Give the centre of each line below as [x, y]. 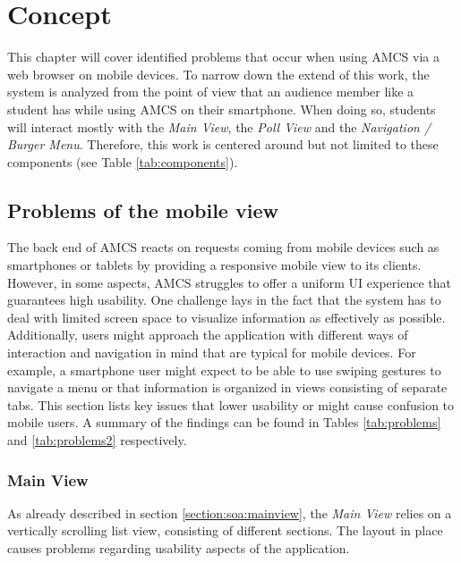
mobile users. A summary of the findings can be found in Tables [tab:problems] [224, 422]
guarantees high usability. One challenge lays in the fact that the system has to [224, 300]
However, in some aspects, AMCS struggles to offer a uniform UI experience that [229, 282]
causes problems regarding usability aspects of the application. [179, 548]
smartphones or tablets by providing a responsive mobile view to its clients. [214, 265]
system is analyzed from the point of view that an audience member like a [211, 92]
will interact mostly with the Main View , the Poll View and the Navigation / [219, 126]
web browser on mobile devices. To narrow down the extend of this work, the [218, 74]
